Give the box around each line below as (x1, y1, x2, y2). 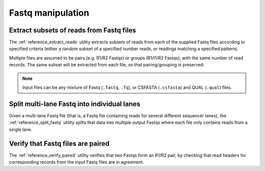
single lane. (9, 126, 32, 132)
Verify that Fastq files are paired (9, 139, 110, 147)
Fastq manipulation (9, 7, 89, 18)
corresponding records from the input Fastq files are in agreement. (9, 159, 144, 165)
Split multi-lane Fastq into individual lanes (9, 100, 141, 108)
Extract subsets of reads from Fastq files (9, 26, 136, 34)
